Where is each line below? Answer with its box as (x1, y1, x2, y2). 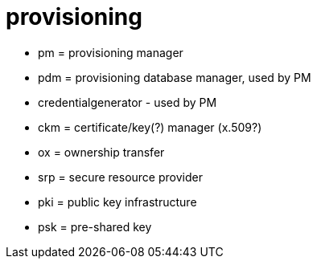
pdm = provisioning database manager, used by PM (38, 70, 311, 84)
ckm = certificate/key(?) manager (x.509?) (38, 120, 262, 134)
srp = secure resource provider (38, 169, 203, 184)
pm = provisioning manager (38, 45, 183, 59)
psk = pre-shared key (38, 219, 152, 234)
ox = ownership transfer (38, 145, 165, 159)
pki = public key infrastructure (38, 194, 197, 209)
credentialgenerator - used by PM (38, 95, 217, 109)
